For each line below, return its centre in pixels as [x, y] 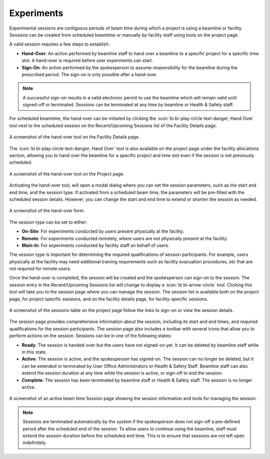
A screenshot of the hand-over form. [47, 211]
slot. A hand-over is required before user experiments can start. [87, 61]
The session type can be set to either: [48, 222]
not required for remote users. [40, 269]
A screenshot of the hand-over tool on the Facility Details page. [74, 137]
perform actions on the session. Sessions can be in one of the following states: [90, 336]
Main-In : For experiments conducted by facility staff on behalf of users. [95, 245]
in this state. [34, 352]
